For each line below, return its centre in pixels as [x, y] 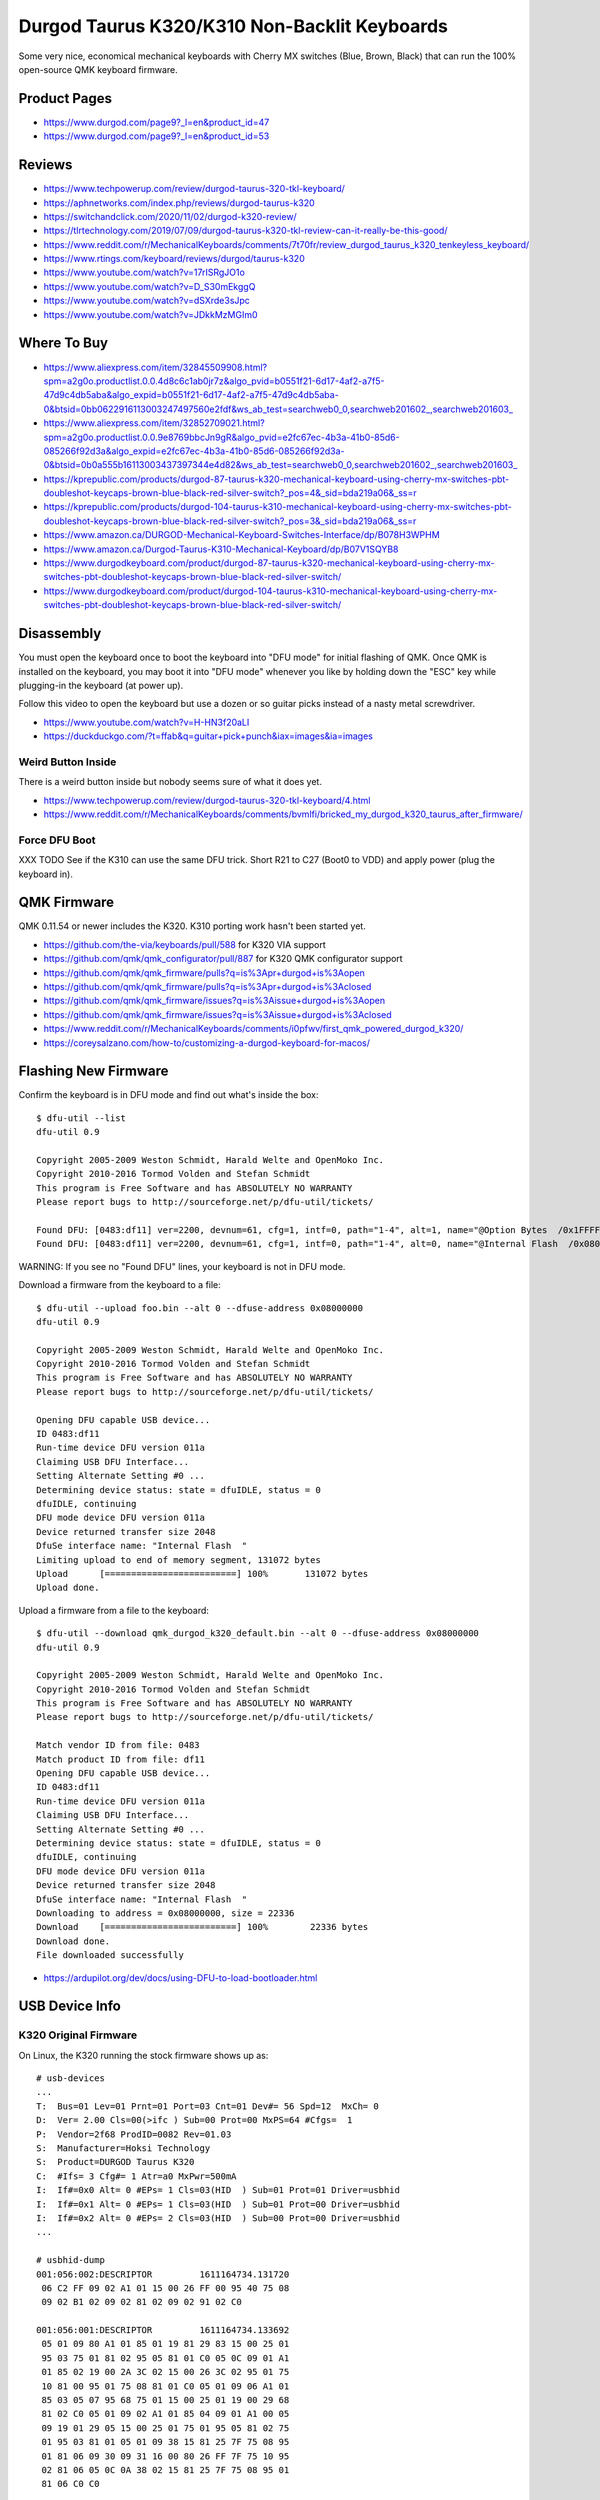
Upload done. [68, 1588]
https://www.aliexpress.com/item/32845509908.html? [155, 367]
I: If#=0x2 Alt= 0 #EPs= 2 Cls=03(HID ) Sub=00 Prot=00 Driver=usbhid [218, 2218]
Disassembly [60, 633]
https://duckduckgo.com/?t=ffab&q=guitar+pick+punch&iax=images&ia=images [208, 736]
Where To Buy [63, 343]
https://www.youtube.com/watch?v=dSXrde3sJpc [146, 301]
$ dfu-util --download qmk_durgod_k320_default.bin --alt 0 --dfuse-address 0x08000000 [258, 1633]
